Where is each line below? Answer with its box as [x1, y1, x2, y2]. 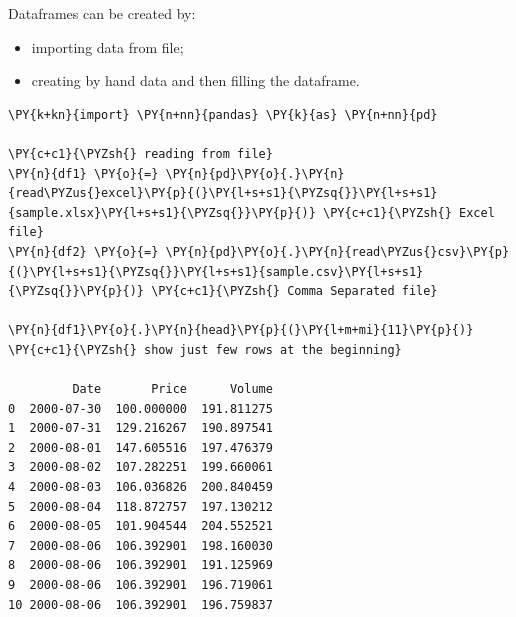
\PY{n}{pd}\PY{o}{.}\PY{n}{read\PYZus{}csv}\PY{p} [165, 244, 510, 259]
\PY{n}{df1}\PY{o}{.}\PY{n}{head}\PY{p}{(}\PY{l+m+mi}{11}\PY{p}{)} [8, 323, 474, 338]
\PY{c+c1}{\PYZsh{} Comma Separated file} [151, 284, 438, 299]
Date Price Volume [72, 382, 273, 397]
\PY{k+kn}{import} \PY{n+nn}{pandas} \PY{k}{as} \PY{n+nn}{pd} [8, 107, 438, 122]
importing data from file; [31, 36, 184, 57]
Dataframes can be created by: [8, 3, 196, 23]
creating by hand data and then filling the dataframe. [31, 70, 360, 91]
